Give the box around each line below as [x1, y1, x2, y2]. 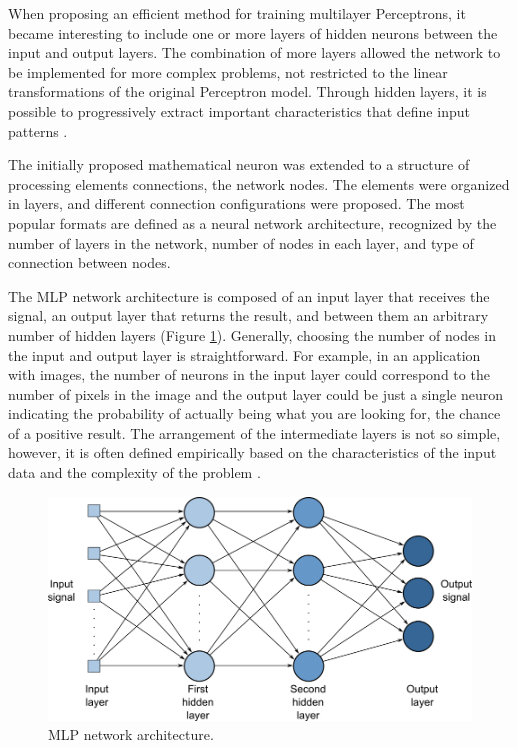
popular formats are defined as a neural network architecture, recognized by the [8, 212, 497, 233]
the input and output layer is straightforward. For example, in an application [8, 344, 481, 365]
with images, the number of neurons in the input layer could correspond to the [8, 364, 490, 385]
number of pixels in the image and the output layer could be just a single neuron [8, 383, 504, 404]
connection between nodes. [8, 252, 171, 273]
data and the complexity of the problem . [8, 462, 261, 483]
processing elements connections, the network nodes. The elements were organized [8, 173, 510, 194]
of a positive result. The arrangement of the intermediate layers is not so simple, [8, 422, 501, 443]
